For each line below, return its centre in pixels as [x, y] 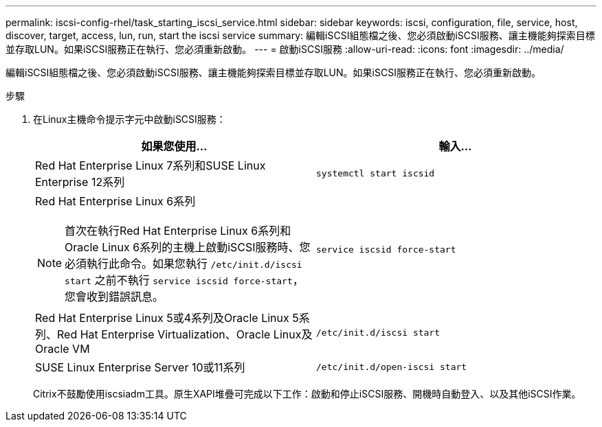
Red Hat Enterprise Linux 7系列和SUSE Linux [150, 165]
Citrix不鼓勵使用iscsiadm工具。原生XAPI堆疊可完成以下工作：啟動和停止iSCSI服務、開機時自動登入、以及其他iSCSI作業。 [307, 394]
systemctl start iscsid [376, 173]
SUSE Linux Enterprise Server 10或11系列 [140, 367]
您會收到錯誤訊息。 [114, 297]
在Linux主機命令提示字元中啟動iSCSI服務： [130, 119]
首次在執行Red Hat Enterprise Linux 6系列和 [178, 231]
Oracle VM [63, 349]
